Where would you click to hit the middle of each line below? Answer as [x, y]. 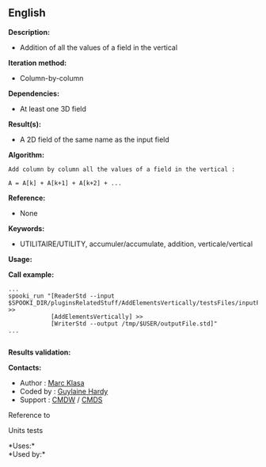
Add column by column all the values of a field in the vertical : [122, 169]
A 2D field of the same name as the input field [95, 139]
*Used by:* [27, 454]
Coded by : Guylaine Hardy [64, 391]
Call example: [31, 274]
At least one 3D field [53, 108]
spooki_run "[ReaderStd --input [61, 296]
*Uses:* [22, 446]
